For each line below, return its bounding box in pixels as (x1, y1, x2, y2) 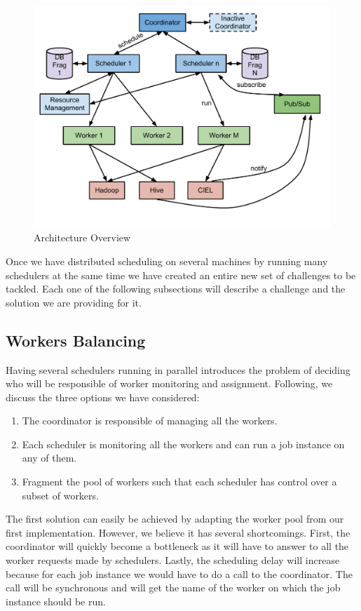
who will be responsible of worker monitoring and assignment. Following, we (6, 376, 333, 391)
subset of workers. (22, 488, 99, 502)
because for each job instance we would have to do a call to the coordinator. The (6, 566, 353, 581)
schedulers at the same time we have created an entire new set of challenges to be (6, 267, 356, 282)
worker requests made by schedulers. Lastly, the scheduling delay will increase (6, 553, 340, 568)
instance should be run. (6, 593, 106, 608)
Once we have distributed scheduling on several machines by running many (6, 253, 328, 268)
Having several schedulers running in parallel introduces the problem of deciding (6, 362, 350, 377)
